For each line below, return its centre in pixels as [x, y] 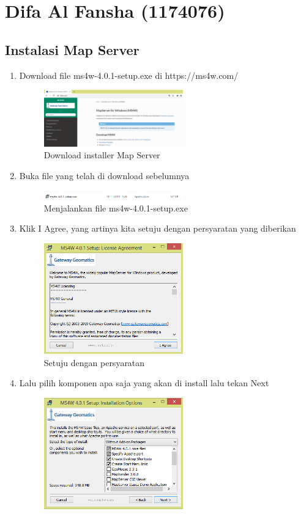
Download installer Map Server [102, 155]
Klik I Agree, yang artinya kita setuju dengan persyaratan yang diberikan [158, 228]
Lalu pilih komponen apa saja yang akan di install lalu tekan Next [144, 383]
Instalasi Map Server [72, 49]
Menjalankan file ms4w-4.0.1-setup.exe [116, 207]
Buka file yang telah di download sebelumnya [104, 175]
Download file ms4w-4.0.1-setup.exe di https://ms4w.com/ [129, 75]
